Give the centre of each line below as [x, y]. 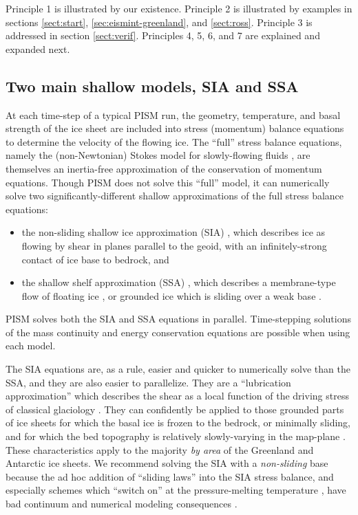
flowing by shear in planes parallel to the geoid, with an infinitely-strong [174, 245]
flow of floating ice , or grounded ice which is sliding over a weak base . [171, 295]
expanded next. [38, 48]
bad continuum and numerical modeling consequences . [122, 504]
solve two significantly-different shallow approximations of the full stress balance [175, 196]
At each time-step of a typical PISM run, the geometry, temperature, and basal [173, 114]
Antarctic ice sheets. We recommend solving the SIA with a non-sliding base [167, 463]
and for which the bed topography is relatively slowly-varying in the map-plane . [176, 436]
